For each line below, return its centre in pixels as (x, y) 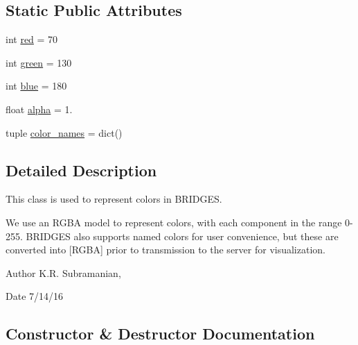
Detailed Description (81, 170)
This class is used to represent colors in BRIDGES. (114, 199)
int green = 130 (39, 62)
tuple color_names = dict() (64, 132)
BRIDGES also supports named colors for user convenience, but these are (182, 236)
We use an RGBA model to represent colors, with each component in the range (174, 222)
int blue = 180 (36, 86)
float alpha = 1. (39, 109)
